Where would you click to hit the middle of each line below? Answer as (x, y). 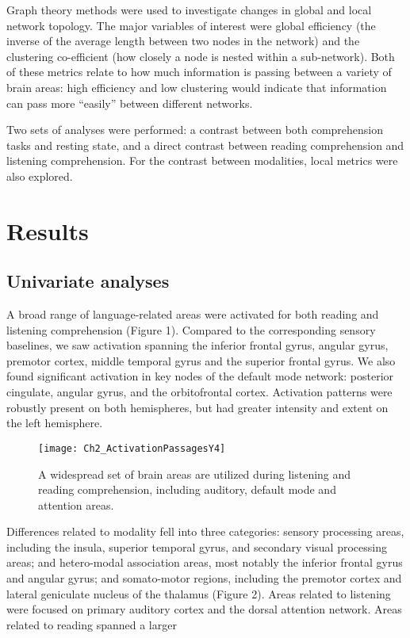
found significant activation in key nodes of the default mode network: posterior (200, 376)
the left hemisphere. (55, 423)
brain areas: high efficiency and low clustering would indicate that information (197, 87)
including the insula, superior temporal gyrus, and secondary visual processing (197, 546)
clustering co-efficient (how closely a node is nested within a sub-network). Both (201, 56)
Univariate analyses (88, 281)
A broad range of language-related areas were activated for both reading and (193, 314)
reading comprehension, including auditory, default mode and (187, 489)
